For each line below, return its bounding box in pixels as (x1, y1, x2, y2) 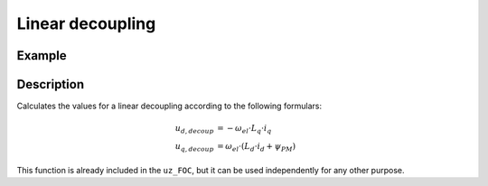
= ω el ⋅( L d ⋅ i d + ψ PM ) (217, 141, 296, 153)
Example (16, 48, 67, 63)
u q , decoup (174, 141, 214, 153)
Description (16, 77, 85, 92)
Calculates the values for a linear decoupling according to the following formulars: (16, 100, 323, 112)
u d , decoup (174, 123, 214, 135)
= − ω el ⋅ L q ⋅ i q (217, 123, 272, 135)
